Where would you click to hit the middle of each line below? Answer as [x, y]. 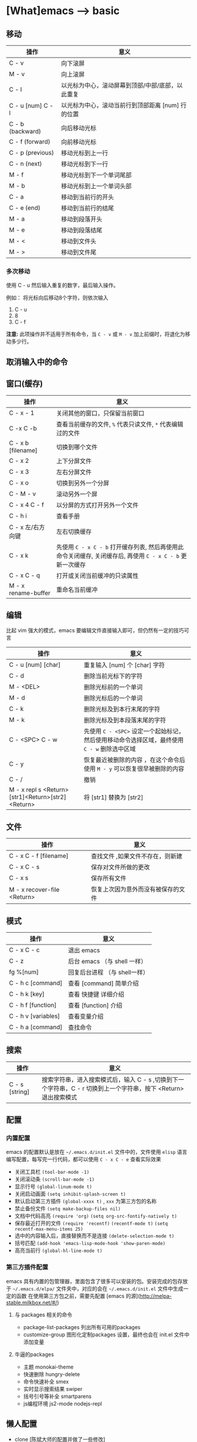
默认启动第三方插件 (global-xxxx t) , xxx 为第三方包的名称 [86, 1201]
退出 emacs [84, 950]
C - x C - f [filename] [39, 856]
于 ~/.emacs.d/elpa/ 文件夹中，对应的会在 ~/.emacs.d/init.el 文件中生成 [95, 1289]
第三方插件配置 [27, 1267]
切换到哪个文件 [77, 447]
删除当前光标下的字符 [113, 676]
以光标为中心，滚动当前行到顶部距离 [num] [120, 105]
